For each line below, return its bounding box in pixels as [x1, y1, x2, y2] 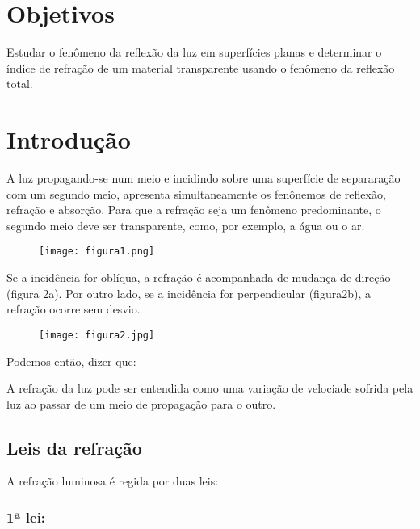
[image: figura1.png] [39, 246, 155, 258]
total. [6, 75, 33, 92]
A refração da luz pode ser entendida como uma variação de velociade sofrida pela [6, 380, 414, 397]
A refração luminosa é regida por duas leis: [6, 472, 219, 489]
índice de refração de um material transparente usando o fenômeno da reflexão [6, 59, 395, 76]
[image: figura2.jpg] [39, 329, 155, 341]
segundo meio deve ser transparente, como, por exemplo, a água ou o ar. [6, 216, 365, 233]
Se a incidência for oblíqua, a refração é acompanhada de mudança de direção [6, 269, 391, 286]
